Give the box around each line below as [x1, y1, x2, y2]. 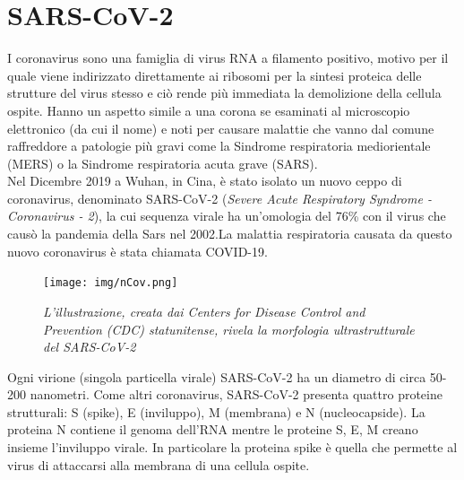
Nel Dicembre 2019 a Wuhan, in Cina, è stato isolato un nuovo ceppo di [7, 171, 402, 190]
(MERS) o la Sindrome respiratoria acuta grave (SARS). [7, 153, 318, 172]
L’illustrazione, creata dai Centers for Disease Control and [43, 301, 365, 320]
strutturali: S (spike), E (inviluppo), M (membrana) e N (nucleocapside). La [7, 402, 425, 421]
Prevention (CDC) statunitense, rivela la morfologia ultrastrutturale [43, 319, 415, 338]
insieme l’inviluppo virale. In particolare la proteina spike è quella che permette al [7, 438, 458, 457]
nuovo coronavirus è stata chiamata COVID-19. [7, 241, 268, 260]
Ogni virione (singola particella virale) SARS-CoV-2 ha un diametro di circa [7, 367, 426, 386]
